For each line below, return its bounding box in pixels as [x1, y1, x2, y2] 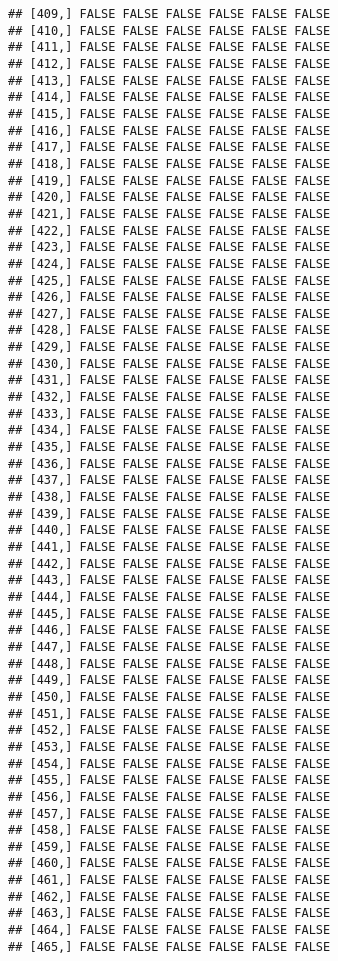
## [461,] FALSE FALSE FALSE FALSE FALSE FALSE [8, 873, 331, 888]
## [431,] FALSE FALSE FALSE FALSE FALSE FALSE [8, 373, 331, 388]
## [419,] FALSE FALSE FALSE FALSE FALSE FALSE [8, 173, 331, 188]
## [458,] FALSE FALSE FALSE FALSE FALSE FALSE [8, 823, 331, 838]
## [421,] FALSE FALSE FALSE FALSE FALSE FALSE [8, 206, 331, 221]
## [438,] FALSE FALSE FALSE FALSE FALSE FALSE [8, 490, 331, 505]
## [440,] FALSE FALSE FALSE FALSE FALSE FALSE [8, 523, 331, 538]
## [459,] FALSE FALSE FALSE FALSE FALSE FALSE [8, 839, 331, 854]
